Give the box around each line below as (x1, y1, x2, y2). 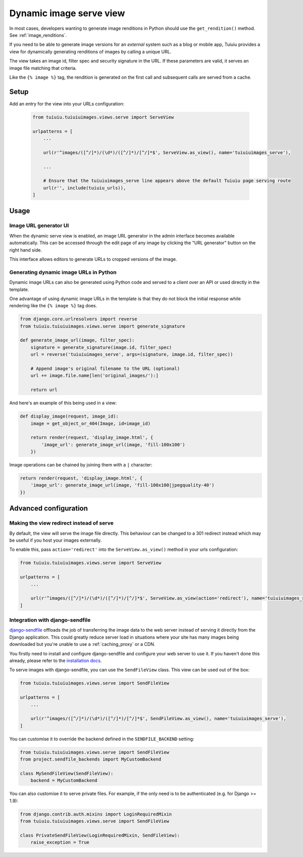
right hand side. (9, 247, 42, 253)
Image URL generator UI (9, 222, 69, 229)
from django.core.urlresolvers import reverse (20, 316, 137, 322)
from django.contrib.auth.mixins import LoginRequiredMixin (20, 811, 172, 817)
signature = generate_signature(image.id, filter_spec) (30, 344, 172, 350)
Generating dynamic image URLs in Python (9, 268, 117, 275)
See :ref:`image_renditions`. (9, 32, 67, 38)
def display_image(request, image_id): (20, 413, 119, 419)
